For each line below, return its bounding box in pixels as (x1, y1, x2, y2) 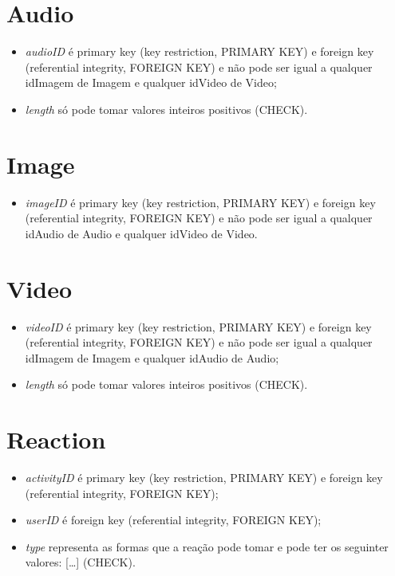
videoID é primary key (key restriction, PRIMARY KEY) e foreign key (25, 318, 372, 335)
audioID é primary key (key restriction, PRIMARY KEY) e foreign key (25, 43, 374, 60)
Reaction (6, 423, 106, 456)
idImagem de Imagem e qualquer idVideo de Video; (25, 74, 277, 91)
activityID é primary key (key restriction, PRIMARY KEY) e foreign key (25, 469, 383, 486)
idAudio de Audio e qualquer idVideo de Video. (25, 225, 258, 241)
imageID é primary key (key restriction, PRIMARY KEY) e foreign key (25, 194, 376, 210)
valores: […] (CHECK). (25, 554, 136, 570)
